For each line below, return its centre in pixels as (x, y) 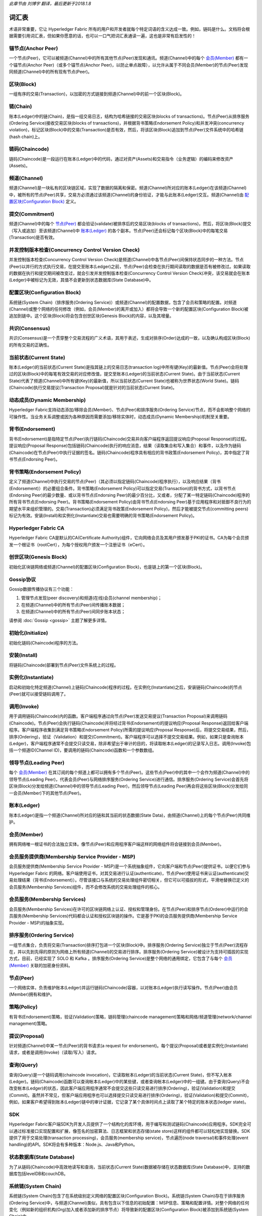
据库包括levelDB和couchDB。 (38, 1174)
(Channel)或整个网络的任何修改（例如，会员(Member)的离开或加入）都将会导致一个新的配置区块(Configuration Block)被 (129, 309)
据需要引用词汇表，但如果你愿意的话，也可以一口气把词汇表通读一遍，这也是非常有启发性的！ (102, 36)
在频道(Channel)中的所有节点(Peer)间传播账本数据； (73, 605)
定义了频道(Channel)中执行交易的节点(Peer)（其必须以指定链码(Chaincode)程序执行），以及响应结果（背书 (115, 482)
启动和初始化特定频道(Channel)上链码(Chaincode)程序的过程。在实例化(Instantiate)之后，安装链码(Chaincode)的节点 (126, 687)
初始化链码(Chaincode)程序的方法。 (45, 643)
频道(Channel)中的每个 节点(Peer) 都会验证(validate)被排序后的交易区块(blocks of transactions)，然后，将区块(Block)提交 (130, 224)
